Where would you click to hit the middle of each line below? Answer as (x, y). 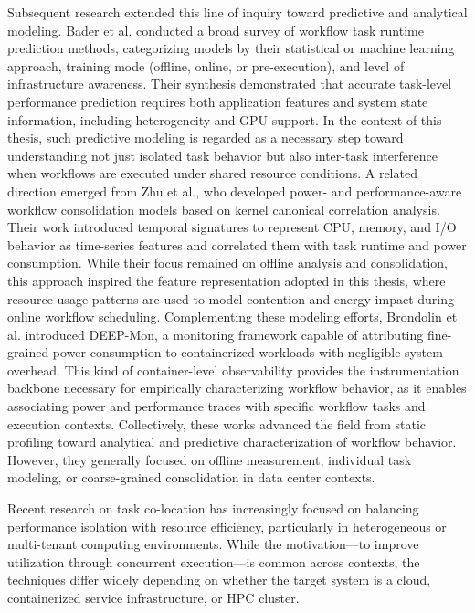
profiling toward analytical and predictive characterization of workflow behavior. (232, 442)
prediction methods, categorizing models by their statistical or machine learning (231, 48)
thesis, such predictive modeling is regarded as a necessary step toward (206, 137)
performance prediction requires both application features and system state (218, 101)
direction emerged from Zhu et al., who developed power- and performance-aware (235, 190)
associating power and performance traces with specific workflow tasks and (216, 406)
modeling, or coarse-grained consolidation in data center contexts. (191, 477)
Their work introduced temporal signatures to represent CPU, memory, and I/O (232, 227)
